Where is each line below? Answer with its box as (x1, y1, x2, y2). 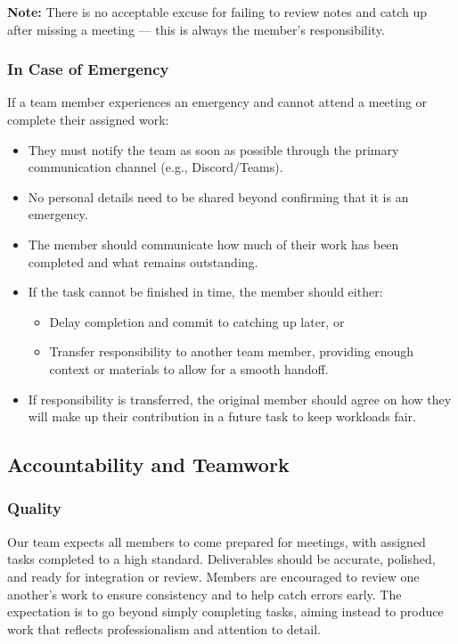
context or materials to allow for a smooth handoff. (49, 359, 329, 378)
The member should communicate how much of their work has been (28, 234, 399, 253)
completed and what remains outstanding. (28, 252, 258, 271)
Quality (7, 497, 61, 519)
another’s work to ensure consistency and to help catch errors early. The (7, 584, 402, 603)
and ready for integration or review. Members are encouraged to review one (7, 567, 420, 585)
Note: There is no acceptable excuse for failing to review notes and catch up (7, 3, 428, 20)
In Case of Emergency (7, 58, 169, 80)
